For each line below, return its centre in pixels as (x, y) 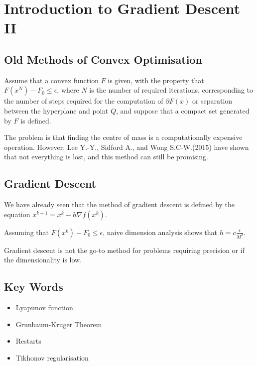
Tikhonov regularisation (52, 357)
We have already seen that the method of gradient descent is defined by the (120, 204)
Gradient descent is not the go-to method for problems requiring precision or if (124, 250)
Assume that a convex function (51, 80)
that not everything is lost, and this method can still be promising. (106, 157)
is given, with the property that (156, 80)
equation (17, 214)
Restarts (28, 341)
